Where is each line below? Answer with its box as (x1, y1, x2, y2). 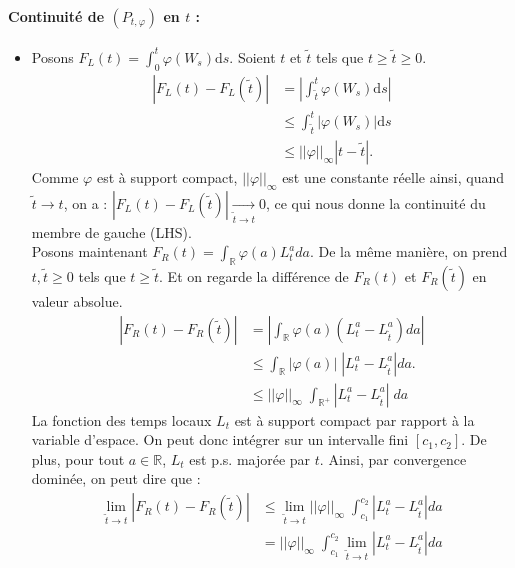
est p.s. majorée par (189, 448, 311, 469)
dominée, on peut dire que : (31, 468, 201, 489)
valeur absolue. (31, 290, 123, 311)
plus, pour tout (31, 448, 125, 469)
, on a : (63, 192, 108, 213)
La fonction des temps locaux (31, 409, 212, 430)
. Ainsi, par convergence (319, 448, 467, 469)
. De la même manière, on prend (309, 241, 508, 262)
